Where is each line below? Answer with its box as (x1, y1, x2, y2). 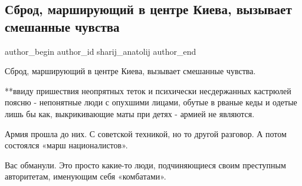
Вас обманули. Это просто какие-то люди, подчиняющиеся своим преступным (5, 158, 286, 171)
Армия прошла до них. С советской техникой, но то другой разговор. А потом (5, 127, 287, 139)
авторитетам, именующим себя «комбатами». (5, 170, 166, 182)
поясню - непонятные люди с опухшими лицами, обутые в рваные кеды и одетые (5, 96, 297, 108)
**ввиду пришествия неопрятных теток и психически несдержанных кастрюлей (5, 84, 291, 97)
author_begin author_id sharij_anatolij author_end (5, 45, 196, 57)
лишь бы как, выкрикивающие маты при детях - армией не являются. (5, 107, 255, 119)
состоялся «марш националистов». (5, 139, 128, 151)
